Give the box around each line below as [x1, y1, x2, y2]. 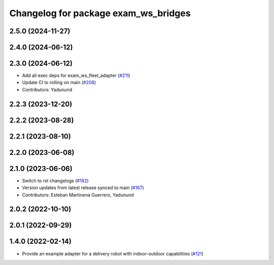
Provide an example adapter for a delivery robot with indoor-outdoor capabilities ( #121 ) [22, 250, 204, 256]
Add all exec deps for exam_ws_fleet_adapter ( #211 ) [22, 72, 130, 78]
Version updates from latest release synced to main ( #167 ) [22, 185, 144, 191]
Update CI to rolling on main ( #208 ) [22, 79, 96, 85]
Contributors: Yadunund [22, 86, 73, 93]
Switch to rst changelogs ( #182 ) [22, 178, 89, 184]
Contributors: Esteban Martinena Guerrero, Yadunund [22, 192, 134, 198]
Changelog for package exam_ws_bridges [9, 8, 191, 19]
